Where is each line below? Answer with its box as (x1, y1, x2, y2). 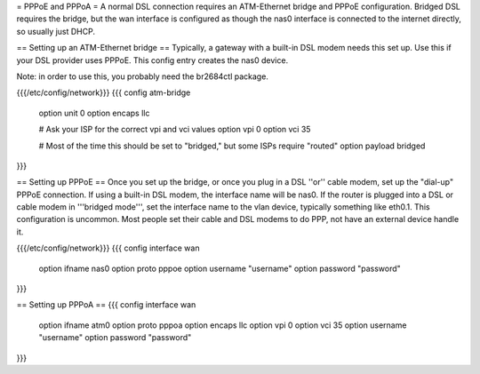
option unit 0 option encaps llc (38, 107, 150, 118)
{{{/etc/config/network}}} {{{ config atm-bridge (16, 87, 191, 98)
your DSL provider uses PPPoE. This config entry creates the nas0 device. (16, 54, 289, 66)
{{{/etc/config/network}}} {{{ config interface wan (16, 243, 200, 253)
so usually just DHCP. (16, 26, 95, 36)
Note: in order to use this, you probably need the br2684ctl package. (16, 71, 268, 82)
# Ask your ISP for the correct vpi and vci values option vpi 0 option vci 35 (38, 124, 311, 135)
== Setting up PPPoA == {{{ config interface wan (16, 299, 196, 310)
